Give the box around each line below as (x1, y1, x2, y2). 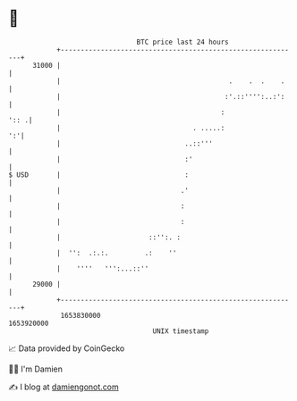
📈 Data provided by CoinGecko (8, 343, 125, 354)
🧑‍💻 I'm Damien (8, 363, 64, 374)
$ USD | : (8, 170, 190, 180)
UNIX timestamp (152, 326, 209, 336)
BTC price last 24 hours (136, 38, 229, 46)
